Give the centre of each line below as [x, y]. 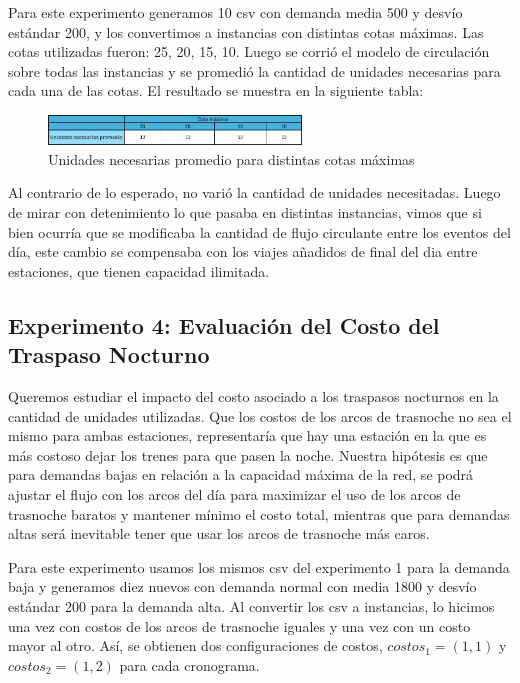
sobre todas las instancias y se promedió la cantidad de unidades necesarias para [254, 70]
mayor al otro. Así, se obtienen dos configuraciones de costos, [195, 645]
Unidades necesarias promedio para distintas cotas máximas [231, 158]
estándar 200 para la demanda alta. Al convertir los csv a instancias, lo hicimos [251, 605]
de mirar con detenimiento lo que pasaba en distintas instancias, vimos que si [245, 212]
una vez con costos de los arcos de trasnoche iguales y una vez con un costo [239, 625]
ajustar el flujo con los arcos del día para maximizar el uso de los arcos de [234, 493]
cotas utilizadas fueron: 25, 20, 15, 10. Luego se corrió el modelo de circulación [249, 51]
